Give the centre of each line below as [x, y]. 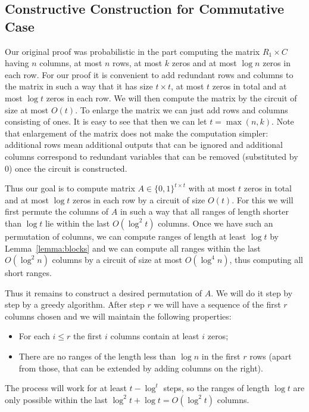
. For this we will [263, 199]
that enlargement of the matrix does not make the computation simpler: [137, 133]
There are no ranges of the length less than [97, 356]
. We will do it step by [252, 292]
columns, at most [71, 63]
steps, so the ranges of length [216, 388]
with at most [212, 188]
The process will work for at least [66, 388]
